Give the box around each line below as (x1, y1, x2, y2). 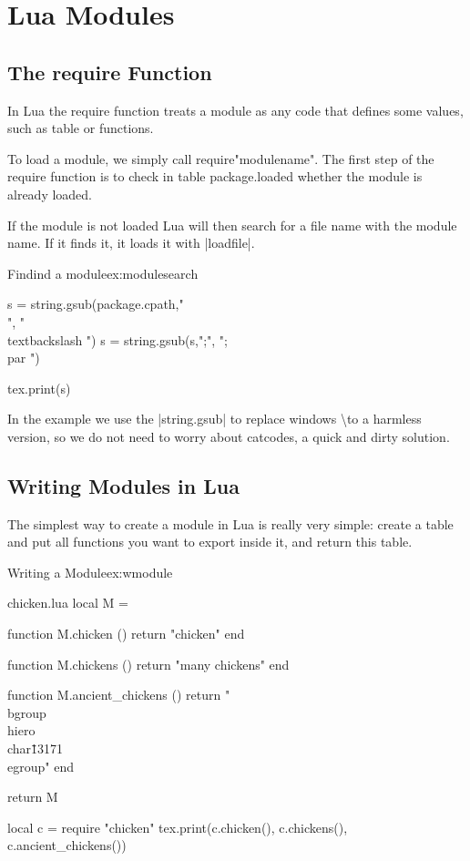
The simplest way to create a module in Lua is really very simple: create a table (7, 514, 454, 533)
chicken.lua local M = (7, 593, 129, 612)
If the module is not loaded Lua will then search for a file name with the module (7, 215, 457, 234)
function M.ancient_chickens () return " (7, 685, 230, 704)
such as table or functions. (7, 118, 154, 138)
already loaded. (7, 184, 93, 203)
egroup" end (7, 756, 74, 775)
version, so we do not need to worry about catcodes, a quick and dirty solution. (7, 426, 450, 446)
